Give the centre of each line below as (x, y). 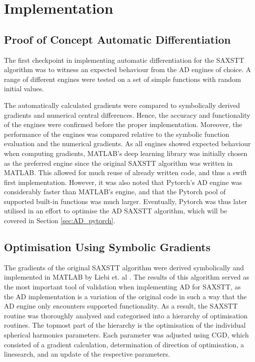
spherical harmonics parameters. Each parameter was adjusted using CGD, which (127, 335)
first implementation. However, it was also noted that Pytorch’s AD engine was (123, 182)
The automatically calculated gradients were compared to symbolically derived (122, 105)
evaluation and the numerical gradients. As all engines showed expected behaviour (127, 143)
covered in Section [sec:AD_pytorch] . (60, 220)
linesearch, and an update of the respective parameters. (87, 354)
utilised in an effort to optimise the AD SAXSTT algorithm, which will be (116, 211)
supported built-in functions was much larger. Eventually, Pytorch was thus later (126, 201)
